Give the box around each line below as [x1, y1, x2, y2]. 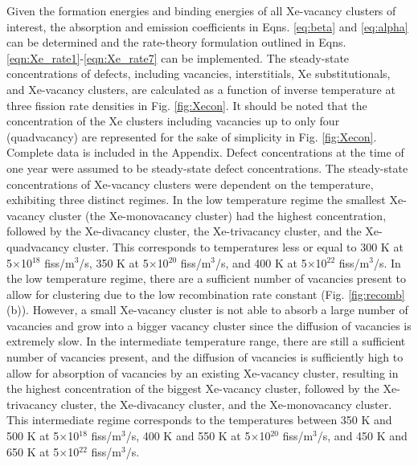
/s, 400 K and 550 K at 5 [125, 427, 251, 444]
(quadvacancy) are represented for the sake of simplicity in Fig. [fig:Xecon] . [6, 128, 377, 145]
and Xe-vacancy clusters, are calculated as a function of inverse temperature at [6, 80, 395, 97]
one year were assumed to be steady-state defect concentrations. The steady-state [6, 159, 408, 176]
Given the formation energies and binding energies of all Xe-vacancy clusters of [6, 2, 396, 18]
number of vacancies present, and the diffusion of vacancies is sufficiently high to [6, 349, 404, 366]
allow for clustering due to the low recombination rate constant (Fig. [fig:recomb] [6, 285, 405, 302]
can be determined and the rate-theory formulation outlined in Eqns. [6, 34, 346, 51]
